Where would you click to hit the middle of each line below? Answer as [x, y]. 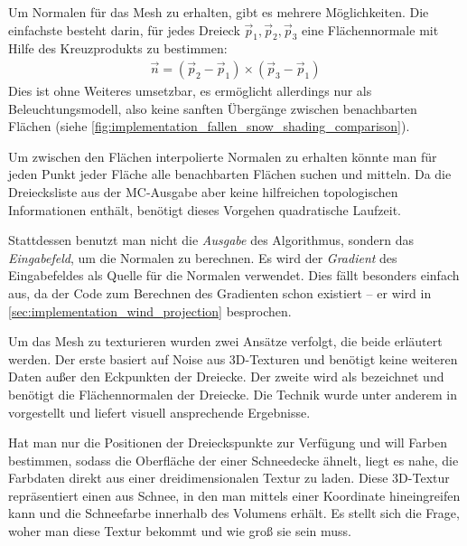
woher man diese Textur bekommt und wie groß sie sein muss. [180, 531]
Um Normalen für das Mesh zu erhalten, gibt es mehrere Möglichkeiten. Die [219, 12]
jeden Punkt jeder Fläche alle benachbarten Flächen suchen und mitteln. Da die [230, 174]
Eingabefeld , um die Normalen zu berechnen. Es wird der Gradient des [203, 257]
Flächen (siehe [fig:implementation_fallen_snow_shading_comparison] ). [209, 126]
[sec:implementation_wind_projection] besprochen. [150, 311]
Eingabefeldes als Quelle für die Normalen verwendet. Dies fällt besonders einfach [234, 275]
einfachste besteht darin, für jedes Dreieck [124, 29]
